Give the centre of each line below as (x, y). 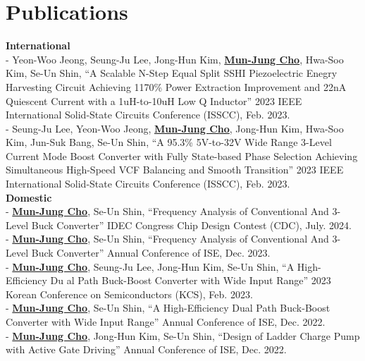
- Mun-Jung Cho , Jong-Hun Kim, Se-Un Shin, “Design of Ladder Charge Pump (183, 335)
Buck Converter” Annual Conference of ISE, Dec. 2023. (151, 253)
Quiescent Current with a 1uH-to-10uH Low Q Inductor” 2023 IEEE (154, 100)
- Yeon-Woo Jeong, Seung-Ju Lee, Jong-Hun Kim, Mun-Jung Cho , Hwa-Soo (175, 59)
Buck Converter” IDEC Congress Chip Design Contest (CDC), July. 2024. (191, 225)
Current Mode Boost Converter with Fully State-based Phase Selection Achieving (182, 155)
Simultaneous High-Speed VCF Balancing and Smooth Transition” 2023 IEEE (175, 170)
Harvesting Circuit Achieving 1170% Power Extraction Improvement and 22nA (176, 86)
